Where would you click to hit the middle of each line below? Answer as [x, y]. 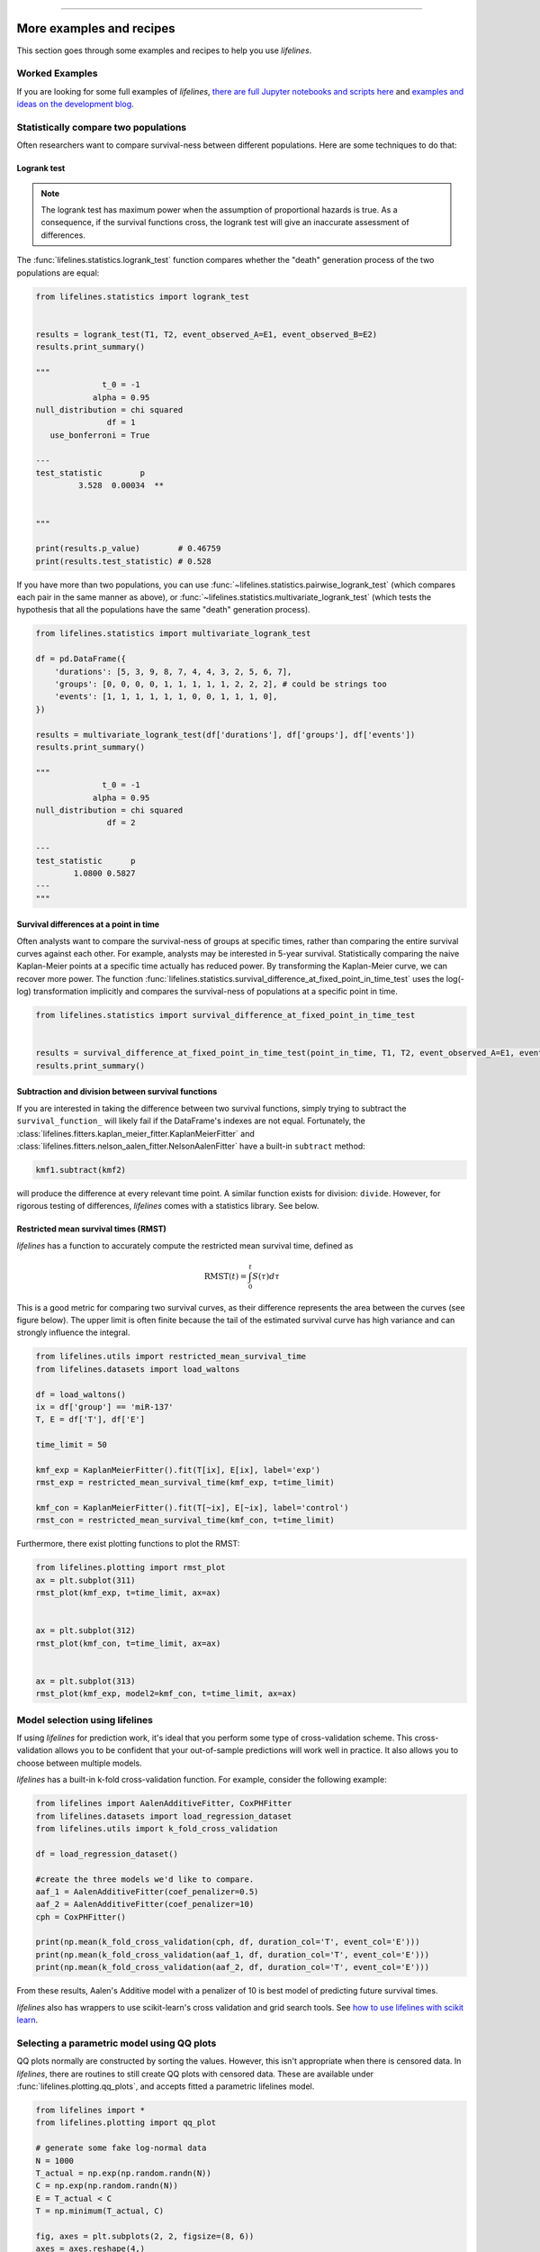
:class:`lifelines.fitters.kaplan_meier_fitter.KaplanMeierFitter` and [136, 1133]
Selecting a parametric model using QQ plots [117, 2043]
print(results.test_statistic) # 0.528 [123, 561]
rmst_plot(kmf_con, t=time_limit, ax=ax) [128, 1643]
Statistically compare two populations [102, 127]
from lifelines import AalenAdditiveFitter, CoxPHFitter [164, 1803]
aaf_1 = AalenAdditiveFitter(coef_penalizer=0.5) [147, 1891]
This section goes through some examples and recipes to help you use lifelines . [164, 50]
